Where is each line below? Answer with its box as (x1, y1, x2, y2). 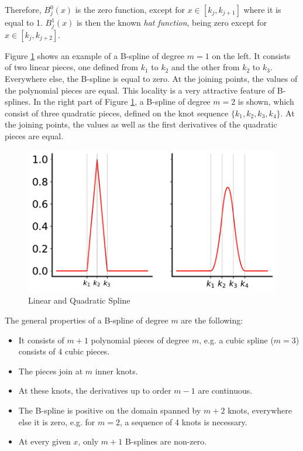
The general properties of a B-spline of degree (5, 314, 168, 326)
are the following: (181, 314, 243, 326)
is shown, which (237, 95, 294, 108)
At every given (18, 435, 71, 447)
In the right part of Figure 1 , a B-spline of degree (33, 95, 211, 108)
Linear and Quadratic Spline (28, 294, 130, 307)
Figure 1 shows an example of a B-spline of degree (5, 49, 185, 61)
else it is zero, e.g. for (18, 415, 95, 428)
